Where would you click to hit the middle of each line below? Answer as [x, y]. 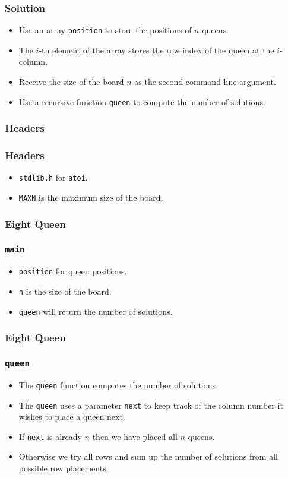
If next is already [50, 436]
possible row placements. [64, 468]
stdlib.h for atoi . [53, 177]
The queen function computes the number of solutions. [118, 384]
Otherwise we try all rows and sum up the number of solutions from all [148, 456]
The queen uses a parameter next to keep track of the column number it [151, 405]
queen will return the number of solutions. [96, 311]
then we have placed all [135, 436]
